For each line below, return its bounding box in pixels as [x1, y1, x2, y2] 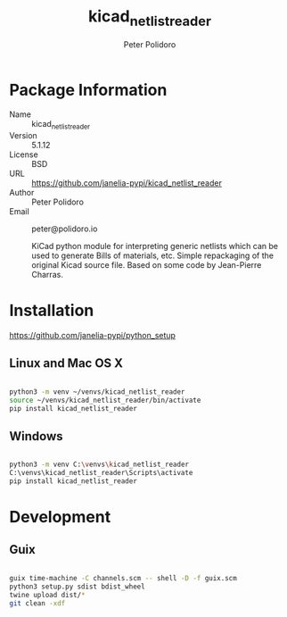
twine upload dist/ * [9, 590, 86, 599]
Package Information [9, 79, 168, 100]
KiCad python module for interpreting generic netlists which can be [31, 241, 279, 252]
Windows [9, 429, 63, 444]
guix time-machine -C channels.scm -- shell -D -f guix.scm [9, 573, 238, 582]
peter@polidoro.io [31, 223, 98, 234]
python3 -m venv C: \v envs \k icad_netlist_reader [9, 460, 190, 470]
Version [9, 130, 37, 141]
